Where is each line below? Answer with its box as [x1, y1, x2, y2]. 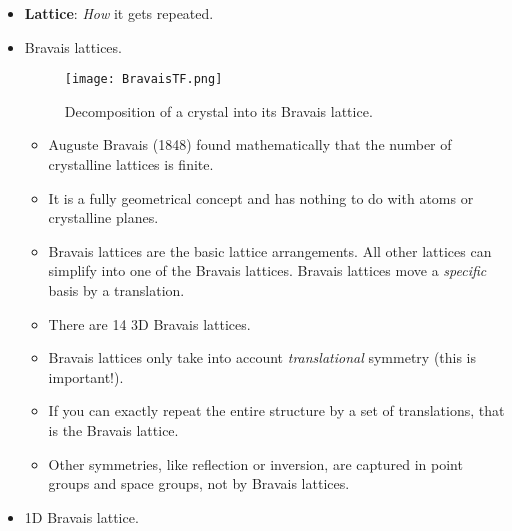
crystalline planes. [48, 207, 159, 228]
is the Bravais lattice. [48, 419, 179, 440]
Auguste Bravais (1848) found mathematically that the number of [48, 134, 452, 155]
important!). [48, 366, 124, 387]
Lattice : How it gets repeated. [24, 3, 214, 23]
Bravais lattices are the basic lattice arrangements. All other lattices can [48, 240, 492, 261]
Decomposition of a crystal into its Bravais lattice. [64, 100, 373, 121]
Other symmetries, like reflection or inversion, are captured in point [48, 453, 463, 474]
